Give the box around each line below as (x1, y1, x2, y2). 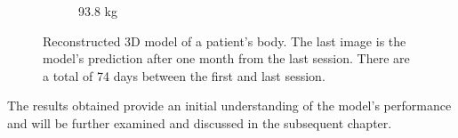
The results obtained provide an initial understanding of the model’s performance (7, 96, 452, 115)
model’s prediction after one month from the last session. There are (43, 49, 410, 68)
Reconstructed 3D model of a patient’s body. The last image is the (43, 31, 406, 50)
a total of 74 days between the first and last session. (43, 66, 325, 85)
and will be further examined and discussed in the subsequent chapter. (7, 113, 392, 132)
